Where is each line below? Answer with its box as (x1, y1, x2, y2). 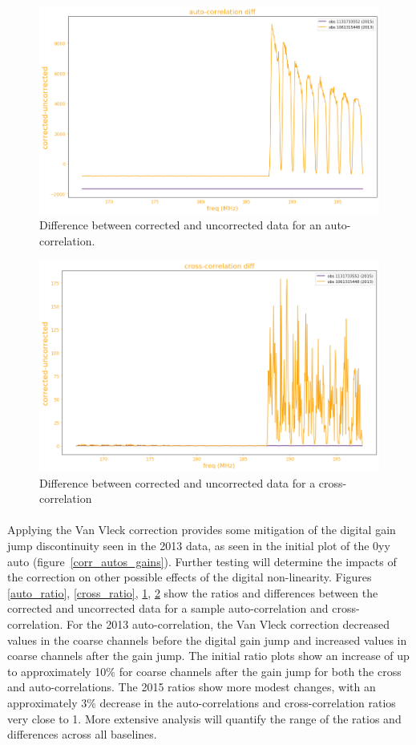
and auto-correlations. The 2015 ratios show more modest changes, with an (7, 678, 376, 695)
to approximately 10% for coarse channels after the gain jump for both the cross (7, 662, 402, 679)
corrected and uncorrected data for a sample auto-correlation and (7, 600, 329, 617)
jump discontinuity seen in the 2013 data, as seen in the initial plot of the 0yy (7, 537, 390, 554)
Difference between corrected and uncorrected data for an (39, 217, 321, 233)
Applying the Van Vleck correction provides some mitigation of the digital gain (7, 521, 396, 538)
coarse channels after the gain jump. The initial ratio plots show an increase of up (7, 647, 410, 664)
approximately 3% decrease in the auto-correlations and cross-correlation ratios (7, 694, 396, 711)
